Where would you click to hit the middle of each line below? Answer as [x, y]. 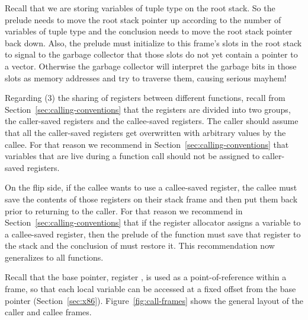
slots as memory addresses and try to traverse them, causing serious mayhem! [146, 77]
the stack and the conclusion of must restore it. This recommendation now [140, 245]
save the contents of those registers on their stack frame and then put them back [151, 199]
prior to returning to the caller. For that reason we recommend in [124, 210]
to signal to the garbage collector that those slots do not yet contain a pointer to [151, 54]
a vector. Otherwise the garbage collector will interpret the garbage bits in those [151, 66]
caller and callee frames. [48, 312]
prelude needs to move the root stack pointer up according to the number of [143, 19]
